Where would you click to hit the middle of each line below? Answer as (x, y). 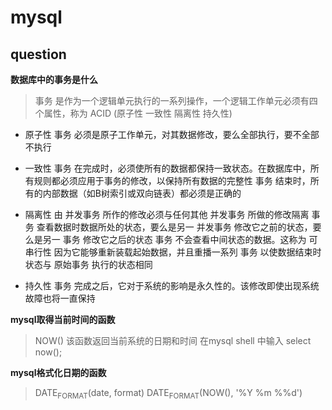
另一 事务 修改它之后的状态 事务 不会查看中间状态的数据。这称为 (174, 239)
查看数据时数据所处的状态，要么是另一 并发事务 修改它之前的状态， (174, 227)
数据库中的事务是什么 (54, 79)
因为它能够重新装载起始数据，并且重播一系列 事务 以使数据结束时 (187, 252)
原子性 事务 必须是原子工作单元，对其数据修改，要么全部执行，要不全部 (172, 134)
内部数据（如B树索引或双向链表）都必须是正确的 (142, 193)
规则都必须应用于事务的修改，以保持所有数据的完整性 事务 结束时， (172, 180)
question (38, 54)
